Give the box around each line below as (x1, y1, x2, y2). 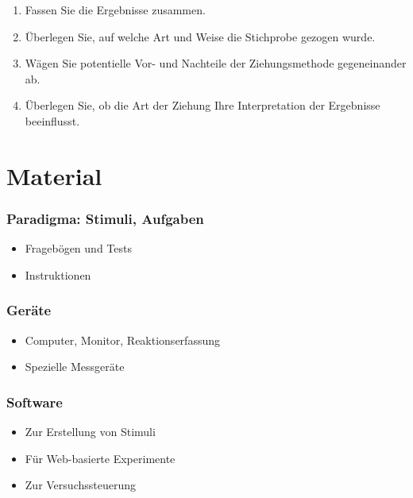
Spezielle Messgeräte (25, 358, 125, 375)
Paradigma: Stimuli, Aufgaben (6, 208, 204, 228)
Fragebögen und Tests (25, 240, 132, 257)
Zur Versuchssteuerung (25, 477, 136, 493)
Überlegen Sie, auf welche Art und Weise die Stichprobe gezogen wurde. (25, 28, 376, 44)
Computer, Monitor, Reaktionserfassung (25, 331, 220, 348)
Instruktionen (25, 266, 91, 283)
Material (6, 159, 102, 191)
